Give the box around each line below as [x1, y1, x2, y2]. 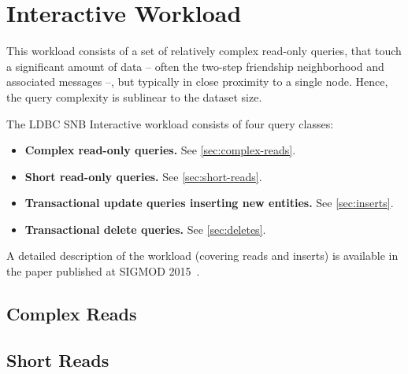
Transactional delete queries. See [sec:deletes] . [24, 220, 266, 237]
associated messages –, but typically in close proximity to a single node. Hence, [6, 73, 388, 90]
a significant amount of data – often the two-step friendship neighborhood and [6, 57, 384, 74]
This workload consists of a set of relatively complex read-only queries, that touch [6, 43, 402, 59]
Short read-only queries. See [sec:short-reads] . [24, 168, 262, 184]
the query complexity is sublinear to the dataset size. [6, 88, 262, 105]
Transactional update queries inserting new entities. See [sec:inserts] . [24, 194, 394, 211]
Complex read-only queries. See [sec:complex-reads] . [24, 142, 296, 158]
